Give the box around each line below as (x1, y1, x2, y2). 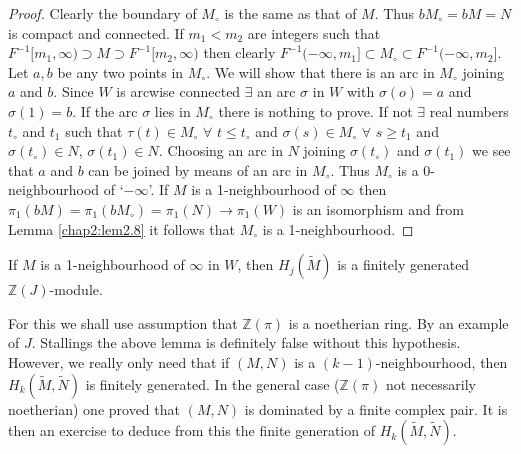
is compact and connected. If (8, 22, 184, 43)
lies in (154, 100, 191, 121)
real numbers (429, 100, 509, 121)
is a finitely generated (337, 254, 470, 275)
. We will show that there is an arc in (206, 61, 435, 82)
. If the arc (72, 100, 138, 121)
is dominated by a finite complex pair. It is (244, 398, 508, 419)
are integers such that (247, 22, 381, 43)
